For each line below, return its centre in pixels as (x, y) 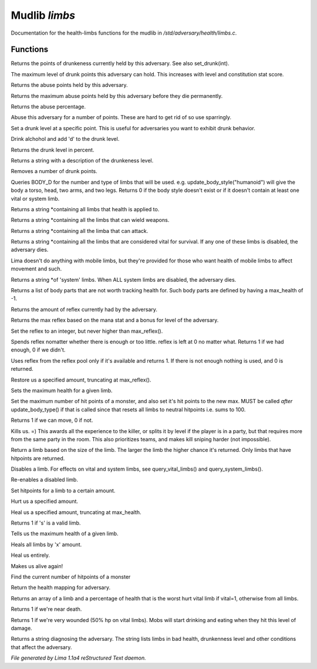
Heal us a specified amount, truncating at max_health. (76, 512)
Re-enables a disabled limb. (45, 480)
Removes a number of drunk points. (54, 171)
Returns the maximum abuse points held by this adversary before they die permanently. (117, 96)
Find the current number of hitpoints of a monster (71, 577)
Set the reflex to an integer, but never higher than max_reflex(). (87, 331)
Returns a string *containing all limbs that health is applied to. (85, 209)
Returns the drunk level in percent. (53, 150)
